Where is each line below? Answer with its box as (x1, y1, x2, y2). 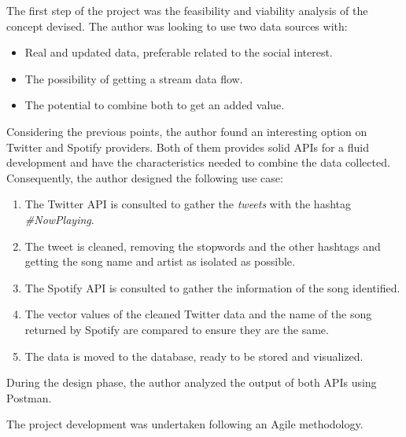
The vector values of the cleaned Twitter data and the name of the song (24, 306, 372, 322)
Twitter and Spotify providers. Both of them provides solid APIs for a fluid (6, 138, 370, 155)
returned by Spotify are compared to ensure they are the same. (24, 321, 329, 337)
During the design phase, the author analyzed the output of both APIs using (6, 374, 377, 391)
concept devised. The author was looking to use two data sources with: (6, 17, 348, 34)
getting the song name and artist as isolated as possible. (24, 253, 295, 270)
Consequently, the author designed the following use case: (6, 169, 283, 185)
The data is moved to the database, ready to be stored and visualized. (24, 347, 364, 364)
